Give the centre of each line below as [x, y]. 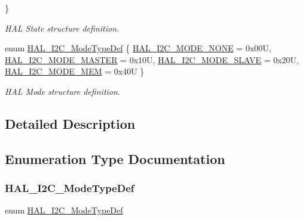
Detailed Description [70, 123]
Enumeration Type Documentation [115, 158]
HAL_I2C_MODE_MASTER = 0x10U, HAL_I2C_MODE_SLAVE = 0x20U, [152, 59]
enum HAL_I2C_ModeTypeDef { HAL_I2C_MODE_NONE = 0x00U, [138, 48]
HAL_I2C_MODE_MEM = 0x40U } [75, 71]
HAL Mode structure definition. [63, 91]
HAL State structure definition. [62, 28]
